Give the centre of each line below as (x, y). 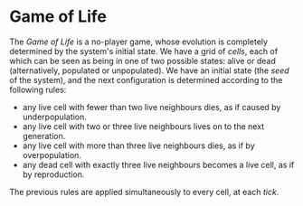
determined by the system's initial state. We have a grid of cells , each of (144, 51)
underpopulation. (55, 117)
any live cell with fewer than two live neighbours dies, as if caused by (151, 107)
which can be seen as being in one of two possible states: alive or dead (142, 61)
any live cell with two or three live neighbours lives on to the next (143, 126)
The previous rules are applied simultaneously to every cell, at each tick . (144, 192)
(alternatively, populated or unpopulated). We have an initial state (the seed (149, 70)
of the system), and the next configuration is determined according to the (146, 80)
